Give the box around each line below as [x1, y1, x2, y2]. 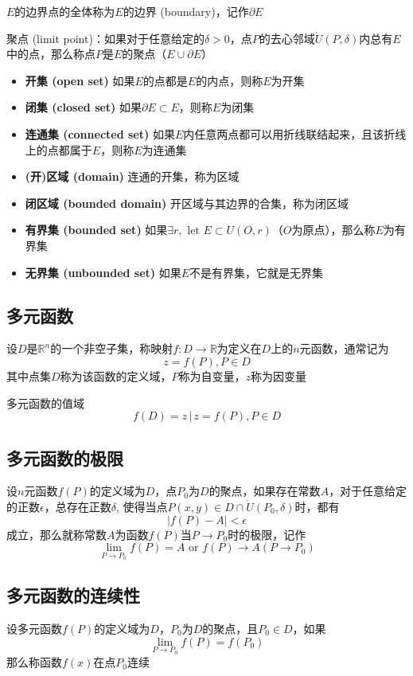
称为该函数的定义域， [60, 367, 172, 384]
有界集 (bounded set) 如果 [25, 221, 168, 238]
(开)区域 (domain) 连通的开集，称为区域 [25, 168, 240, 185]
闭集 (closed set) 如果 [25, 99, 142, 115]
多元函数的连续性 [6, 583, 140, 608]
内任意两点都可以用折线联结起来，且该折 [183, 125, 395, 142]
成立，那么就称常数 [6, 526, 107, 542]
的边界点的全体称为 [14, 3, 115, 19]
